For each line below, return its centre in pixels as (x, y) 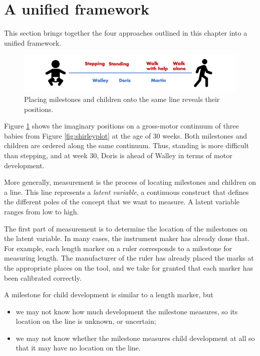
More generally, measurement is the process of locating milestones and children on (130, 182)
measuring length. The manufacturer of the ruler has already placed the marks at (129, 258)
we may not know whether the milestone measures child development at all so (135, 338)
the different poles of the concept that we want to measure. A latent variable (122, 202)
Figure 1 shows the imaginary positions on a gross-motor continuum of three (121, 126)
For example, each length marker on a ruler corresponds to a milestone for (118, 248)
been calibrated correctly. (43, 277)
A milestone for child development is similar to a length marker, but (109, 294)
